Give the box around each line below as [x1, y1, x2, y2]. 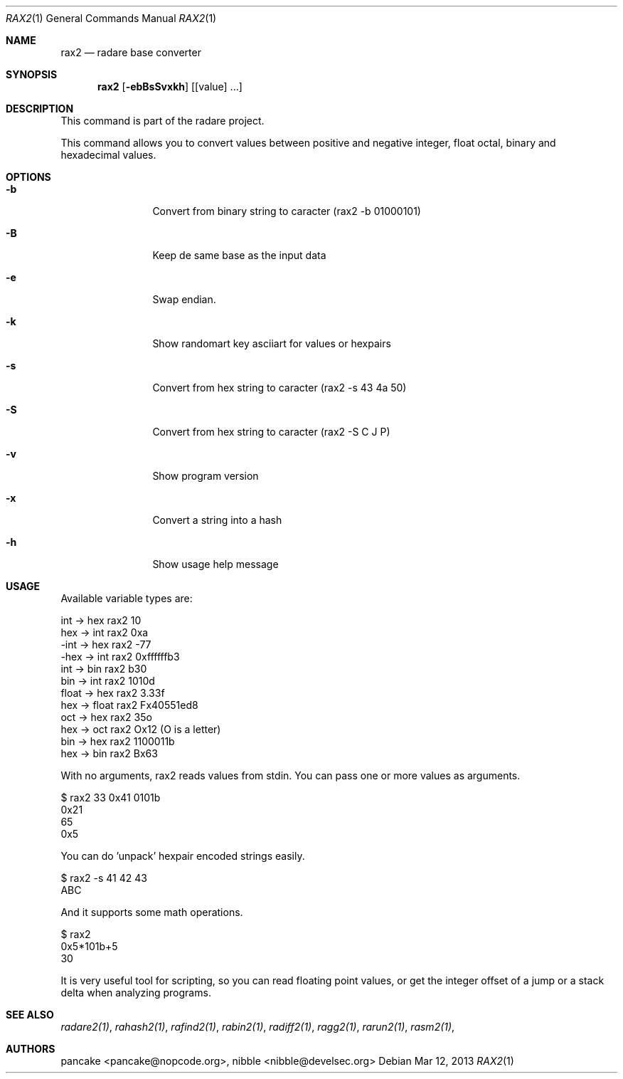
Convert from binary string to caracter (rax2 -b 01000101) [152, 205, 421, 217]
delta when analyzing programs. [60, 986, 211, 999]
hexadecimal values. [60, 149, 156, 161]
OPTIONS [6, 171, 51, 183]
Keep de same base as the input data [152, 249, 326, 261]
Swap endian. [152, 293, 216, 305]
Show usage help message [152, 558, 279, 570]
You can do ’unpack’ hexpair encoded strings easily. [60, 850, 305, 862]
